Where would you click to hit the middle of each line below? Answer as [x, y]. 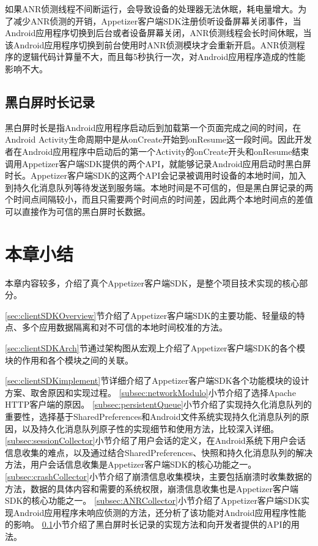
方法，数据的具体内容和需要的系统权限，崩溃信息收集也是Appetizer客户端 [152, 488]
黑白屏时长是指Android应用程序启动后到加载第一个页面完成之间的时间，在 [153, 127]
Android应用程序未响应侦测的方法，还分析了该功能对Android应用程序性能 [160, 512]
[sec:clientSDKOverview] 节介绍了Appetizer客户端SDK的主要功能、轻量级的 [151, 315]
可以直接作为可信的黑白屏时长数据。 [78, 211]
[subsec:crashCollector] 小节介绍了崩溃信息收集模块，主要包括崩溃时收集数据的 [158, 476]
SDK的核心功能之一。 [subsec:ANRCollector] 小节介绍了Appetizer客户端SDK [153, 500]
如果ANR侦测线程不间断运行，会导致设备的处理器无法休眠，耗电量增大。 [152, 9]
